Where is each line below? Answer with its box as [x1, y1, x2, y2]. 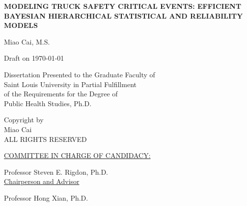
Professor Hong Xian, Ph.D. [4, 192, 88, 203]
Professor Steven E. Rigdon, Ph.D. [4, 166, 109, 177]
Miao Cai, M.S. [4, 36, 50, 46]
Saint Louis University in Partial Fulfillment [4, 79, 137, 89]
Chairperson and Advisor [4, 176, 80, 186]
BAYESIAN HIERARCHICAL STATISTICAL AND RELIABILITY [4, 10, 243, 21]
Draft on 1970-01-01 [4, 53, 64, 63]
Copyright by [4, 114, 44, 125]
